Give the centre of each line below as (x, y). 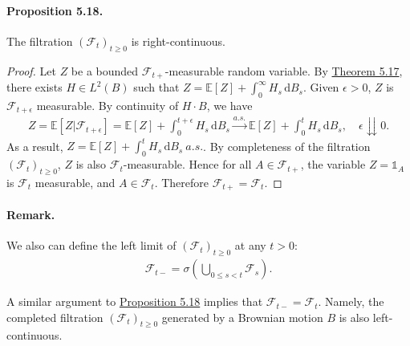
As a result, (35, 146)
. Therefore (182, 183)
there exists (35, 87)
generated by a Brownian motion (242, 317)
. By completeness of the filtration (287, 146)
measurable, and (75, 183)
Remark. (31, 215)
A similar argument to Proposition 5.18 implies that (135, 301)
